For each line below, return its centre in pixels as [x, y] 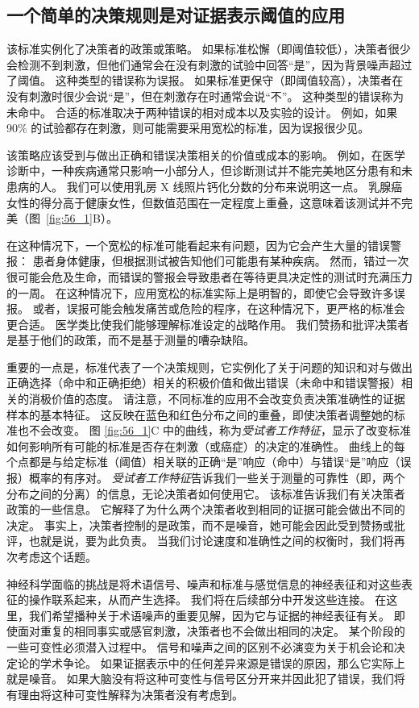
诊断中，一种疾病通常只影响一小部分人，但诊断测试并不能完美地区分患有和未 [209, 171]
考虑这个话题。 [57, 557]
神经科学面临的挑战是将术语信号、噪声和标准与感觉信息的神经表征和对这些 [204, 583]
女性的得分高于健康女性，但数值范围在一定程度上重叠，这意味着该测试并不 [204, 202]
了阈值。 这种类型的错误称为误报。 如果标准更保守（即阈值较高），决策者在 [205, 80]
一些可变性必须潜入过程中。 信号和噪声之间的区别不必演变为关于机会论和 [200, 646]
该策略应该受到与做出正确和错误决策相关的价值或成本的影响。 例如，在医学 [206, 154]
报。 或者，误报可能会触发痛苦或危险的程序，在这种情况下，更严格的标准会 [206, 308]
